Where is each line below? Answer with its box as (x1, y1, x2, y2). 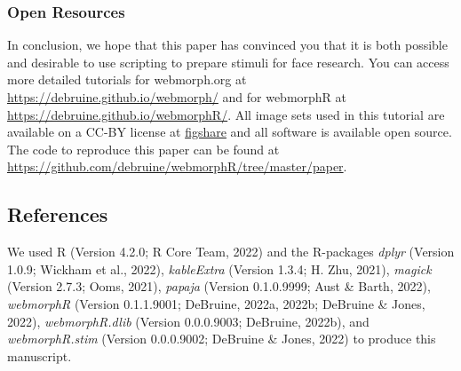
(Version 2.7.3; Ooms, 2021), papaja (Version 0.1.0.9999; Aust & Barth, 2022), (7, 277, 431, 296)
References (7, 201, 108, 228)
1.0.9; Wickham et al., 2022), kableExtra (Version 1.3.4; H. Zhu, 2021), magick (7, 259, 432, 278)
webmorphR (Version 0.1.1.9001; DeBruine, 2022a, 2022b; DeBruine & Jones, (7, 294, 425, 312)
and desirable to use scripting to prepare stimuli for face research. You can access (7, 52, 449, 71)
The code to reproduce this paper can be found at (7, 139, 280, 158)
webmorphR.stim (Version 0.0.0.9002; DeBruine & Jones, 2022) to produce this (7, 329, 436, 348)
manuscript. (7, 346, 72, 365)
